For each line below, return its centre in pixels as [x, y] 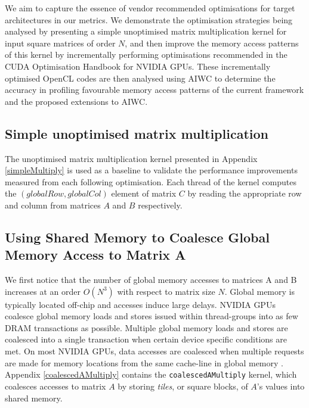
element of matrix [144, 193]
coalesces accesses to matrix [55, 386]
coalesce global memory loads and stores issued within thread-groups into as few [152, 316]
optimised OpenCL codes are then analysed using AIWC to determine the [140, 78]
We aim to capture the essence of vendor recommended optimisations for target [150, 8]
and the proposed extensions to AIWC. [76, 101]
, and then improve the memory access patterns [212, 43]
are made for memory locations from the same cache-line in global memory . [144, 362]
